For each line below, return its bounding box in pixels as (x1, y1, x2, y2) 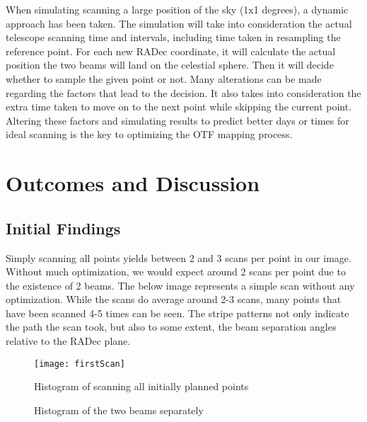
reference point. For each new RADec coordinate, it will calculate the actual (6, 43, 336, 58)
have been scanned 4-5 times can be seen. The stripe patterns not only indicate (6, 305, 349, 320)
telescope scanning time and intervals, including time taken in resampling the (6, 30, 341, 45)
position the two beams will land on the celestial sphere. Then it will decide (6, 57, 334, 72)
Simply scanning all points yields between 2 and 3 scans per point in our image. (6, 250, 351, 265)
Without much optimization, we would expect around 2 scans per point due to (6, 264, 346, 279)
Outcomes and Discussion (6, 169, 260, 198)
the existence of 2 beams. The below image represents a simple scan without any (6, 278, 355, 292)
